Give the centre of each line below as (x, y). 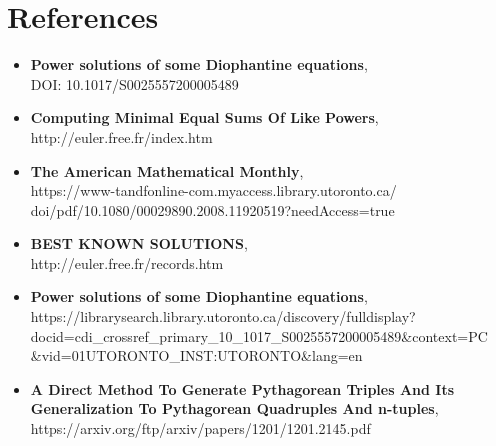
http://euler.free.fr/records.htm (127, 262)
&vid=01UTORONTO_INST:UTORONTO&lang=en (196, 355)
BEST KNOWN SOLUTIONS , (139, 243)
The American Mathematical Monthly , (167, 170)
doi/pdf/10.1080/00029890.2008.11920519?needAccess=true (212, 209)
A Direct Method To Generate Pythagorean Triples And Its (242, 388)
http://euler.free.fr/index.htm (121, 136)
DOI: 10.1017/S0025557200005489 (134, 83)
